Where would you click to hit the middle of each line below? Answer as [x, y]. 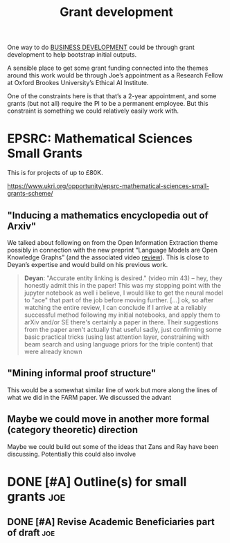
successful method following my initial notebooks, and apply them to [122, 315]
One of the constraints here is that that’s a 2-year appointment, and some [112, 96]
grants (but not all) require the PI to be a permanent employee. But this [108, 104]
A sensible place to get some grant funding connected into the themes [108, 68]
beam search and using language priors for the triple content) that [118, 344]
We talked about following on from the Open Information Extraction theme [113, 242]
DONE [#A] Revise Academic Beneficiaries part [111, 522]
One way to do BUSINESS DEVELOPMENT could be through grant [101, 47]
